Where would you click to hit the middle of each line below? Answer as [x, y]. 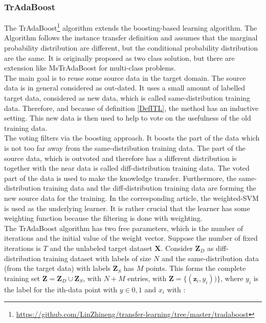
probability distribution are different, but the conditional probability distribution [131, 48]
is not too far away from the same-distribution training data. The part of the [125, 148]
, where [232, 278]
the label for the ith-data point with [61, 289]
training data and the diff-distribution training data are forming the [150, 188]
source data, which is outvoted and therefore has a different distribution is [120, 158]
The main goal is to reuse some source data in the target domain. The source [125, 77]
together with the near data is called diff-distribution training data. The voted [127, 168]
